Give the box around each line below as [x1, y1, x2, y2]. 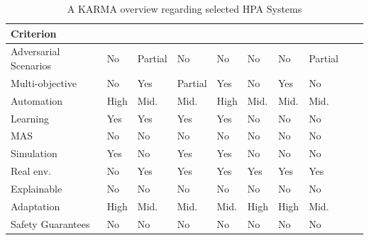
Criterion [11, 25, 57, 40]
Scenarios [11, 58, 51, 73]
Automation [11, 93, 63, 108]
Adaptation [11, 198, 60, 213]
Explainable [11, 181, 62, 195]
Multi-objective [11, 75, 77, 90]
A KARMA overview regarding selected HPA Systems [67, 1, 302, 16]
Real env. [11, 164, 51, 178]
